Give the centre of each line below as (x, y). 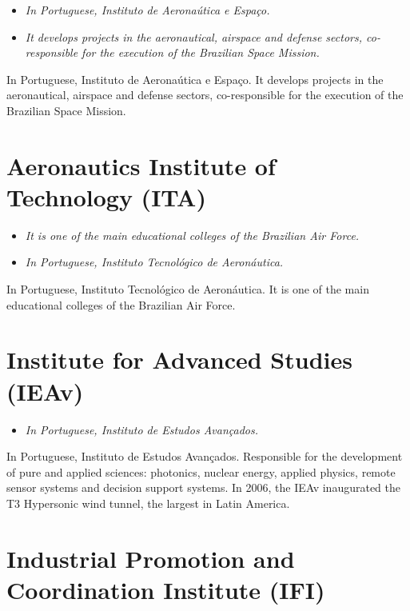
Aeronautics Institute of (141, 165)
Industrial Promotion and (151, 558)
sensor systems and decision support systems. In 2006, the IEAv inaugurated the (204, 487)
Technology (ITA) (106, 196)
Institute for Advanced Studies (179, 359)
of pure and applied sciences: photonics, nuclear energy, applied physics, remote (201, 471)
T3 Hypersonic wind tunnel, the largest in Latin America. (148, 503)
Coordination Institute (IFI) (166, 589)
